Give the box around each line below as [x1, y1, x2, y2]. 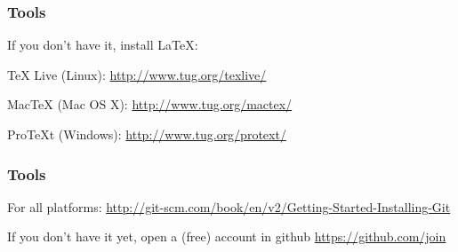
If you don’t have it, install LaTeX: [7, 35, 198, 54]
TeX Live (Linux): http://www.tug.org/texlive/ [7, 65, 267, 83]
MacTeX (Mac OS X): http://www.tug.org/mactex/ [7, 95, 293, 114]
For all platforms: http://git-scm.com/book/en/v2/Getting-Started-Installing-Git [7, 197, 451, 216]
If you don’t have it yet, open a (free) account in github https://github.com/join [7, 227, 446, 246]
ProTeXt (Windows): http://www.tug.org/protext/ [7, 125, 286, 143]
